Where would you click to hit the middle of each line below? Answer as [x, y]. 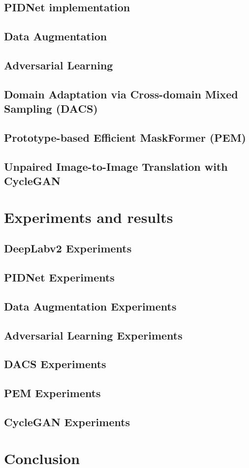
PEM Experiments [52, 393]
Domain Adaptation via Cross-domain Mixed [121, 94]
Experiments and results [89, 217]
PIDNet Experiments [59, 277]
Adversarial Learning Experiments [93, 335]
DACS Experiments [55, 364]
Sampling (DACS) [51, 109]
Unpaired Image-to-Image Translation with [116, 166]
